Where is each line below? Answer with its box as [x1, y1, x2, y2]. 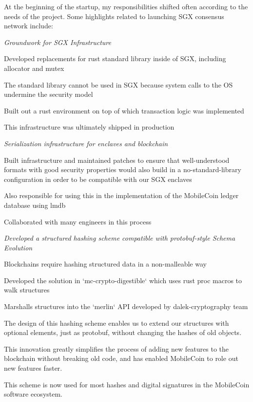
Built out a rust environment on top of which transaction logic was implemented [4, 105, 244, 115]
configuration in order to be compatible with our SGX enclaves [4, 174, 192, 184]
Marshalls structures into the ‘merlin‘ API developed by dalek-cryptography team [4, 301, 248, 312]
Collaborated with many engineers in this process [4, 216, 152, 226]
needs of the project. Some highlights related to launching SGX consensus [4, 11, 224, 21]
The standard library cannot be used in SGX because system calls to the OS [4, 79, 233, 89]
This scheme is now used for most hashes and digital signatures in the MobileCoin [4, 379, 250, 389]
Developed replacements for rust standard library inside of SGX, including [4, 53, 226, 64]
